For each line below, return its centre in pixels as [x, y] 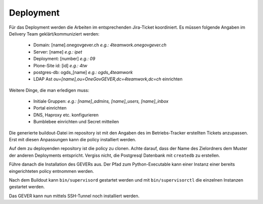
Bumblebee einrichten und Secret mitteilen [76, 122]
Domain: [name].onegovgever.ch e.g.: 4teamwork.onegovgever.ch [100, 45]
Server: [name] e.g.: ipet [58, 52]
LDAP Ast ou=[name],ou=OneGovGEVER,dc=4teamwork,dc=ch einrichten [108, 79]
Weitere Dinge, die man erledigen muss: [49, 90]
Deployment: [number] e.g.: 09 [64, 59]
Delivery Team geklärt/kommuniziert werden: [54, 34]
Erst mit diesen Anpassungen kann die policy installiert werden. [73, 140]
